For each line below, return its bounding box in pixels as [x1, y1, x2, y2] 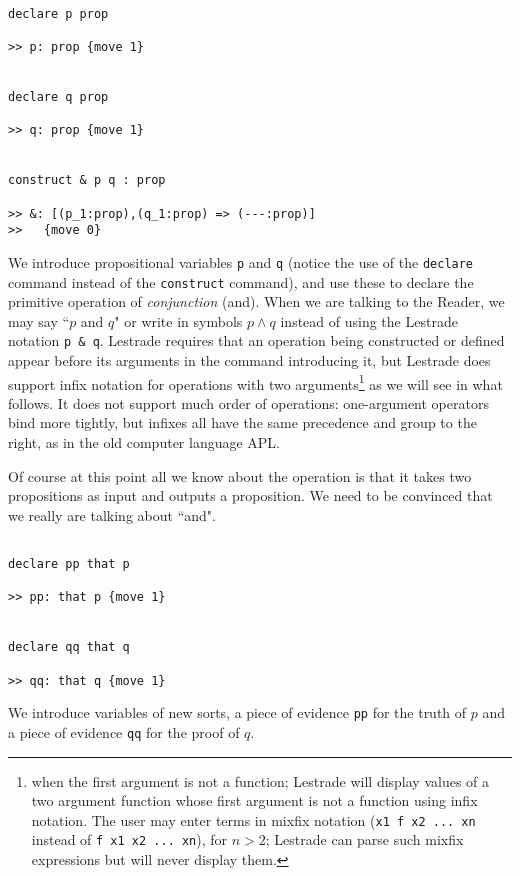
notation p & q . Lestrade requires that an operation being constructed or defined [8, 330, 505, 351]
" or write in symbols [114, 310, 243, 331]
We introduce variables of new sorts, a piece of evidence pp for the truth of [8, 702, 467, 723]
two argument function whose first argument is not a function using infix [31, 790, 478, 811]
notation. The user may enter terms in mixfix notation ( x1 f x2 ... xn [31, 809, 476, 830]
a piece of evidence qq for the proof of [8, 721, 240, 742]
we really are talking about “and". [8, 504, 216, 525]
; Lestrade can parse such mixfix [265, 829, 464, 850]
